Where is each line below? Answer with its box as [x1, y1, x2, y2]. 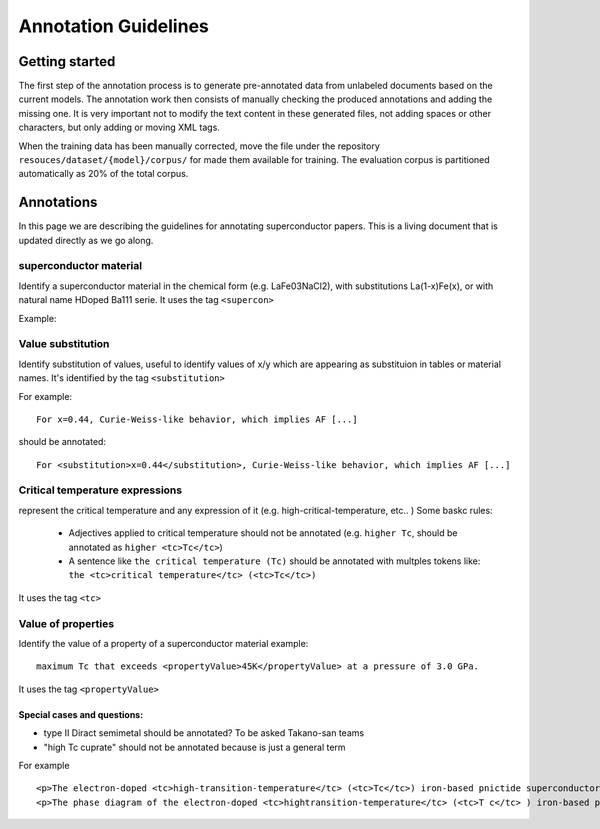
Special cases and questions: [18, 708, 144, 720]
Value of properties [18, 616, 115, 630]
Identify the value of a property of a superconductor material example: [18, 637, 309, 649]
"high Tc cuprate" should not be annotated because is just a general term [43, 741, 346, 753]
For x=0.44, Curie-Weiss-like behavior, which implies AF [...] [36, 413, 359, 425]
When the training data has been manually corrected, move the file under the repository [18, 140, 380, 152]
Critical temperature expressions [18, 483, 183, 497]
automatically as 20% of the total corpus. [18, 168, 189, 180]
